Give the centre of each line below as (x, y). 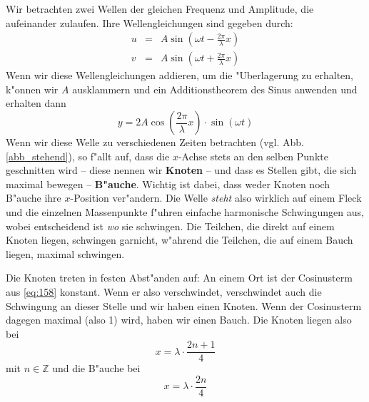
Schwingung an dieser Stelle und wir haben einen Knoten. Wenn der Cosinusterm (184, 305)
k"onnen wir (32, 89)
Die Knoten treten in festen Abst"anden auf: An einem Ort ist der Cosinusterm (179, 278)
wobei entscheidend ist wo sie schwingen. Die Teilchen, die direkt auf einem (170, 226)
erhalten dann (36, 103)
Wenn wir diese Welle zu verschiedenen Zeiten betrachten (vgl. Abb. (155, 142)
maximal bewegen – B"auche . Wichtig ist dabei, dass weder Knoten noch (168, 184)
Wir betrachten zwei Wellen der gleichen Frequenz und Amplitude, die (160, 9)
